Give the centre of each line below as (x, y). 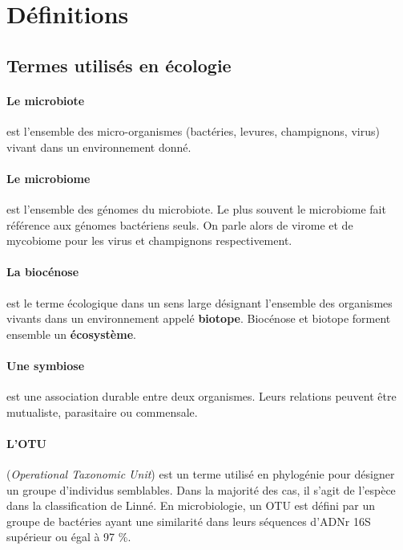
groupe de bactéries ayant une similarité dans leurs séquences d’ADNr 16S (189, 521)
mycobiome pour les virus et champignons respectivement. (149, 240)
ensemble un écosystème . (71, 334)
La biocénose (43, 272)
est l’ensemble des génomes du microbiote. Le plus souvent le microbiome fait (196, 208)
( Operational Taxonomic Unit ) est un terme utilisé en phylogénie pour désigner (201, 474)
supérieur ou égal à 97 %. (69, 537)
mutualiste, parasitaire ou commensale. (102, 411)
